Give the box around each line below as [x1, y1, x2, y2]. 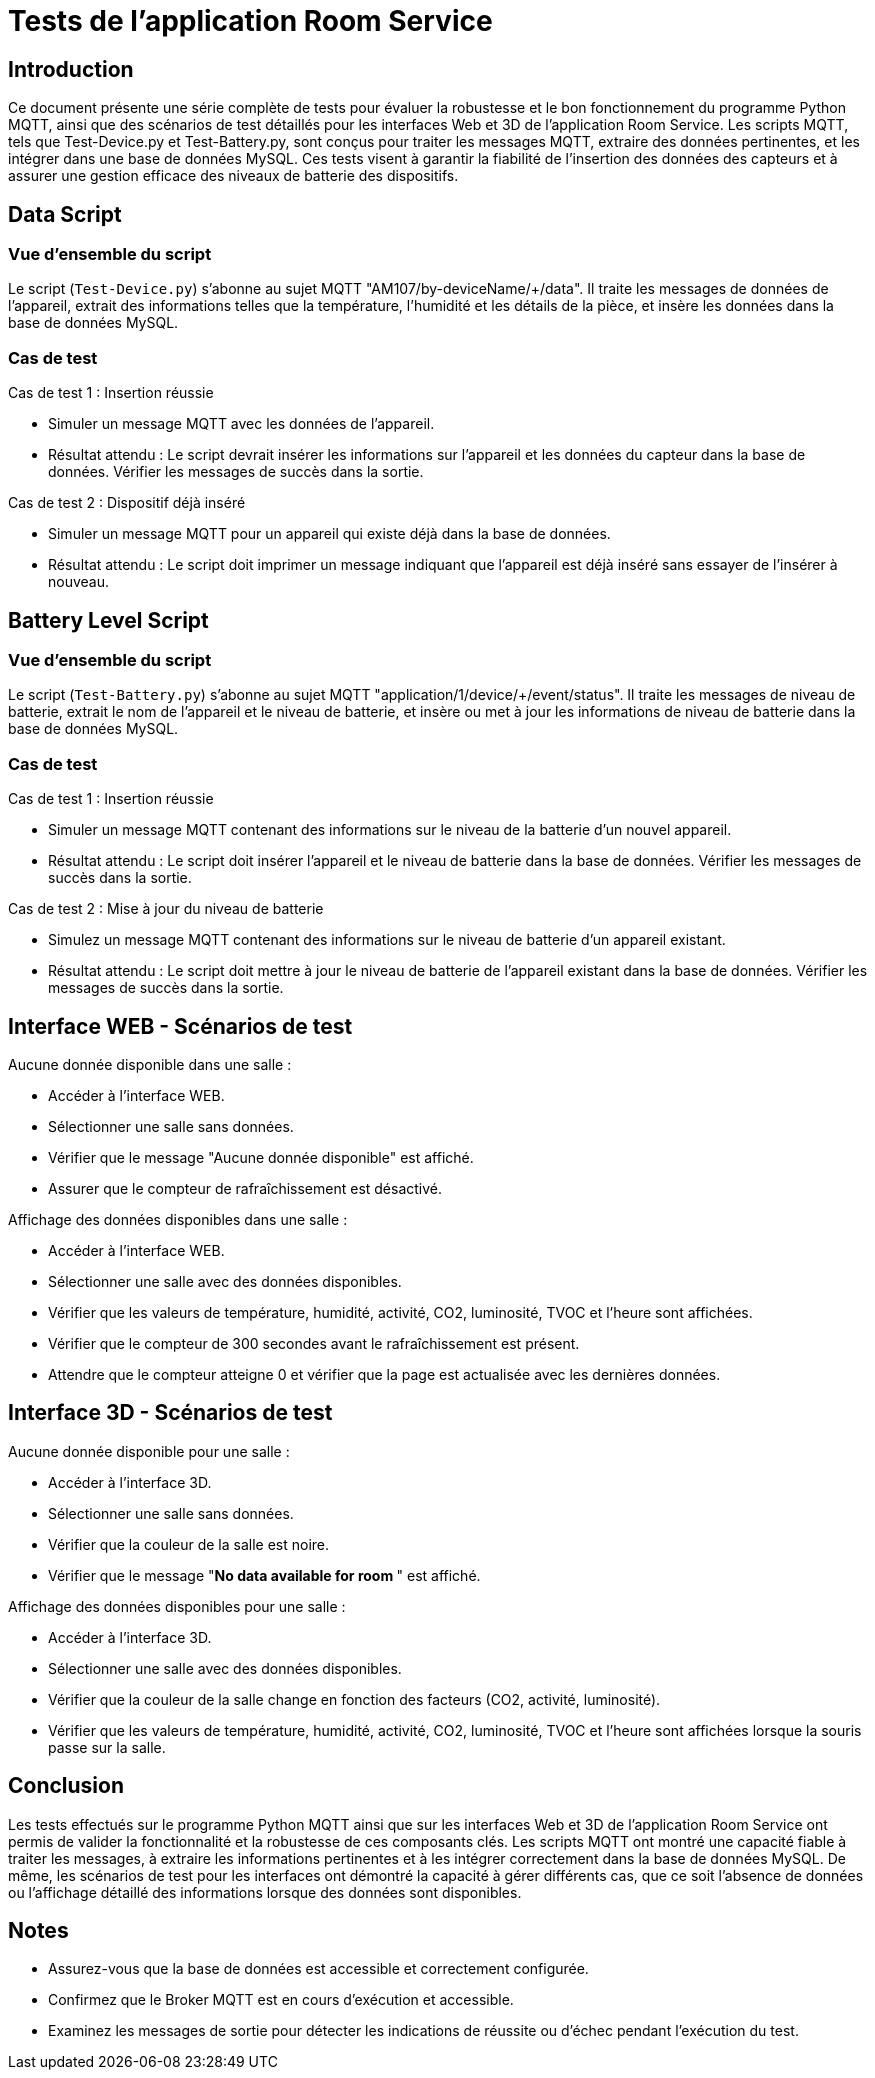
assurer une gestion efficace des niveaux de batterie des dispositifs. [8, 167, 459, 185]
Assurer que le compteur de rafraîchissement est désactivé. [48, 1179, 443, 1197]
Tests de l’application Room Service [8, 4, 493, 38]
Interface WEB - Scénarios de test [8, 1013, 353, 1039]
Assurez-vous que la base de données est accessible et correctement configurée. [48, 1960, 589, 1978]
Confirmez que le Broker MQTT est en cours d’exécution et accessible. [48, 1991, 514, 2009]
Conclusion [8, 1773, 125, 1799]
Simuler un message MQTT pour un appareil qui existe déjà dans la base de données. [48, 525, 611, 543]
